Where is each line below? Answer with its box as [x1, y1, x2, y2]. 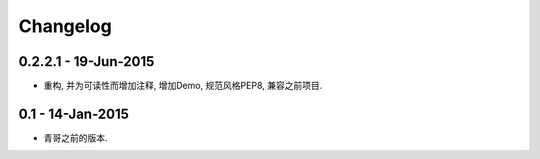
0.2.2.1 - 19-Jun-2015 [18, 53, 155, 70]
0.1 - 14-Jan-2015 [18, 105, 130, 122]
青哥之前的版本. [43, 131, 109, 144]
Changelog [18, 15, 112, 37]
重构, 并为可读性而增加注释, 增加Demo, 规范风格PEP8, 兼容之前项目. [43, 80, 323, 92]
